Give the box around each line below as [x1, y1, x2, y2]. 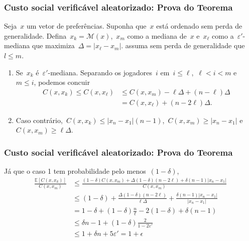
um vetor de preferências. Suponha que [26, 21, 147, 31]
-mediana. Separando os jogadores [48, 67, 153, 77]
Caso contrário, [16, 114, 63, 125]
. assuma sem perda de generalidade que [121, 40, 245, 51]
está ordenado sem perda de [156, 21, 242, 31]
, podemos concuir [34, 77, 90, 87]
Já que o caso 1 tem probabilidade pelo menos [4, 166, 146, 176]
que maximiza [32, 40, 75, 51]
